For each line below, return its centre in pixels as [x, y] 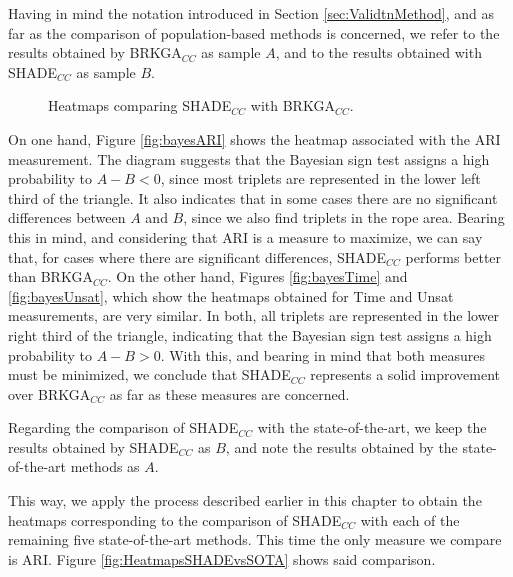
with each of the [410, 519]
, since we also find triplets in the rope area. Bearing [344, 217]
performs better [453, 256]
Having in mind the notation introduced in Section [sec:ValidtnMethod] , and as [251, 13]
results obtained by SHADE [93, 446]
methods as [105, 466]
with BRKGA [292, 105]
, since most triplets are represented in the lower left [320, 178]
